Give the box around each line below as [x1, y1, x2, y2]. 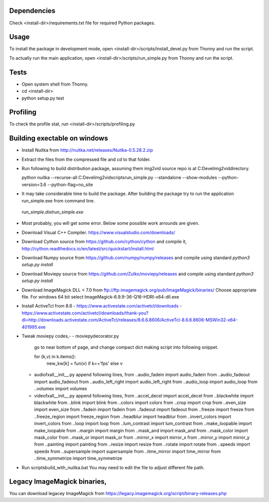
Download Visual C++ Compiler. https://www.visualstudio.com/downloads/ [21, 229, 175, 235]
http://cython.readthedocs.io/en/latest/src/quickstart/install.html [21, 245, 154, 251]
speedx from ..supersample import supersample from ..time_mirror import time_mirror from [34, 448, 221, 454]
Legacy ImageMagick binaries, [9, 478, 107, 486]
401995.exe [21, 324, 46, 330]
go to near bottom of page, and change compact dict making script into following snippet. [34, 344, 219, 350]
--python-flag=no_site [47, 182, 93, 188]
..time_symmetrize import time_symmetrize [34, 455, 123, 461]
